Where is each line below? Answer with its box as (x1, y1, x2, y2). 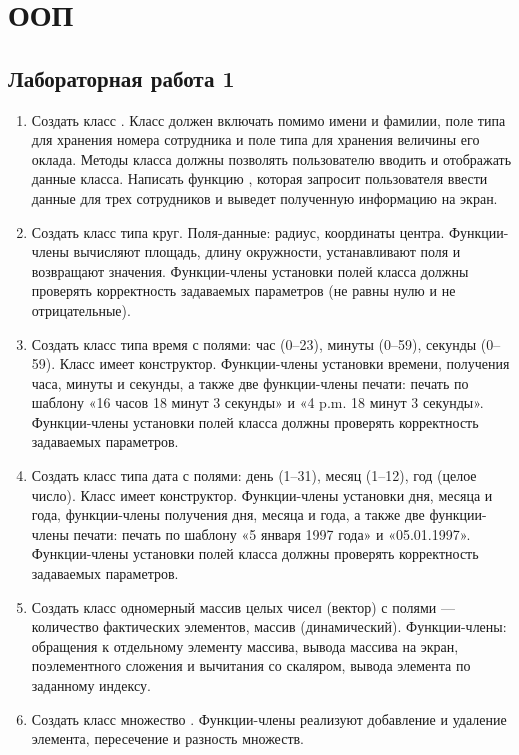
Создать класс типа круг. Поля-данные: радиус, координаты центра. (31, 221, 445, 242)
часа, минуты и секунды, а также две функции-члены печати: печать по (31, 372, 469, 393)
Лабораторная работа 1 (8, 62, 235, 93)
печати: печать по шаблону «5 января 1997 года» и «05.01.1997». (73, 523, 471, 544)
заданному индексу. (31, 675, 151, 696)
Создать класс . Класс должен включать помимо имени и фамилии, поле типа (31, 109, 506, 130)
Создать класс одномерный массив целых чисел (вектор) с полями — (31, 596, 455, 617)
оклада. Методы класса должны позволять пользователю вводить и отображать (31, 148, 512, 169)
